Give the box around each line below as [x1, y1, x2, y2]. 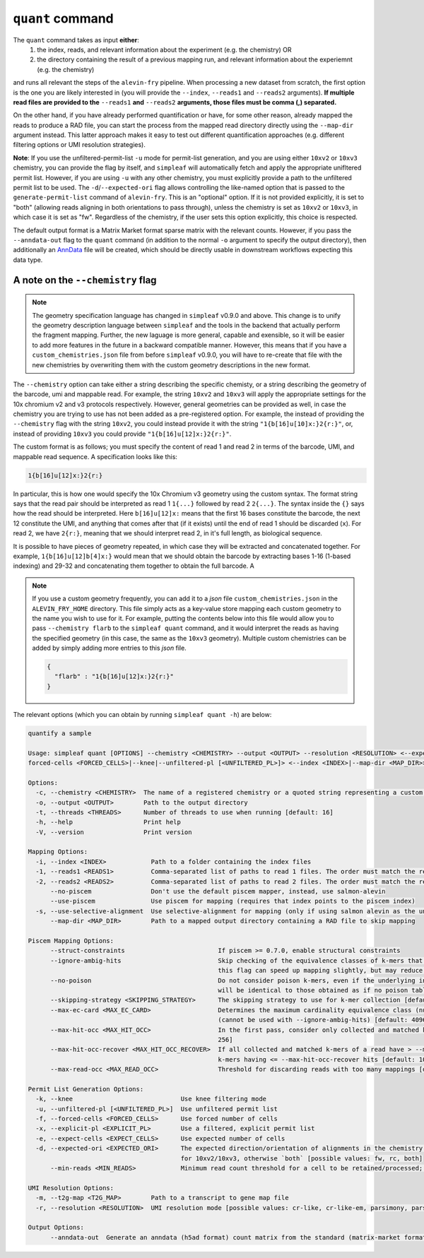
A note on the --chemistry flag [13, 274, 157, 286]
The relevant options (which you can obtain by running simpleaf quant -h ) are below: [13, 710, 272, 718]
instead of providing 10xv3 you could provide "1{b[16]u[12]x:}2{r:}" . [13, 429, 232, 438]
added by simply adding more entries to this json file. [32, 643, 187, 653]
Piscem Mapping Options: [28, 937, 114, 944]
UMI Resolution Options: [28, 1184, 114, 1192]
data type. [13, 255, 43, 264]
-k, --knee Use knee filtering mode [35, 1095, 267, 1103]
